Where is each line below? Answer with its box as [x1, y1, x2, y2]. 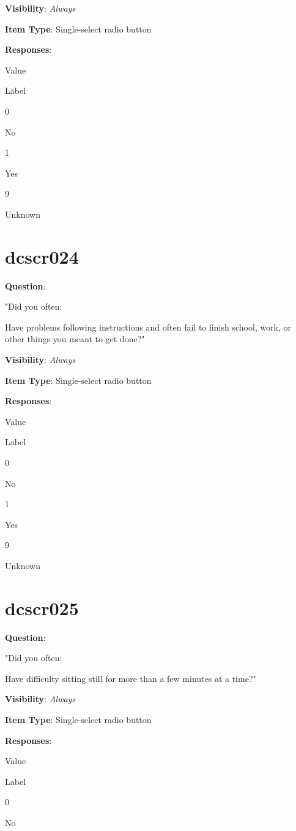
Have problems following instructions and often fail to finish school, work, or [5, 320, 292, 333]
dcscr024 [5, 243, 79, 269]
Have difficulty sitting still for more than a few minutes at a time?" [5, 672, 256, 684]
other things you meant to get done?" [5, 332, 145, 345]
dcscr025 [5, 595, 79, 620]
